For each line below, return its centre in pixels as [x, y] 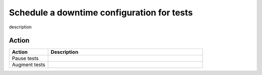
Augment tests [29, 65]
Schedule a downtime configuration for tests [101, 12]
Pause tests [25, 59]
